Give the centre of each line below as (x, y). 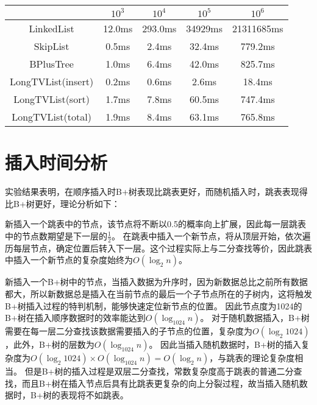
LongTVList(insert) (52, 81)
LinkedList (52, 28)
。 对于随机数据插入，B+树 (255, 318)
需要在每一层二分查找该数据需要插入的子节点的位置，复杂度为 (129, 331)
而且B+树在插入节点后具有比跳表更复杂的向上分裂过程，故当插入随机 (160, 383)
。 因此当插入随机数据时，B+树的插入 (225, 344)
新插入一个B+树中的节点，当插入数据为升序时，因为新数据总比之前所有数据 (156, 282)
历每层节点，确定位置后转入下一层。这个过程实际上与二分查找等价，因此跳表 (158, 248)
